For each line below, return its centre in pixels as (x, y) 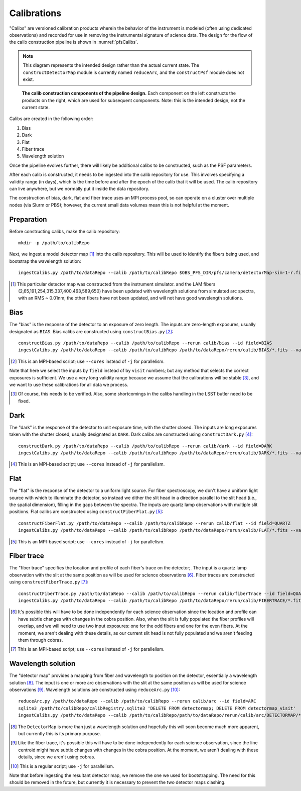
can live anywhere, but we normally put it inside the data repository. (79, 188)
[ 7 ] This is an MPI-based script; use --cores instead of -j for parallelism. (88, 649)
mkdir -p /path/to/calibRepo (54, 243)
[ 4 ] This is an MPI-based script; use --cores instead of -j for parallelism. (88, 464)
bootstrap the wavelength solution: (45, 261)
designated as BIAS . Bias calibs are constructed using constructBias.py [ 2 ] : (91, 331)
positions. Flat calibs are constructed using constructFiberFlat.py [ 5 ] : (86, 512)
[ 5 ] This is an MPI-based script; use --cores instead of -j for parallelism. (88, 541)
